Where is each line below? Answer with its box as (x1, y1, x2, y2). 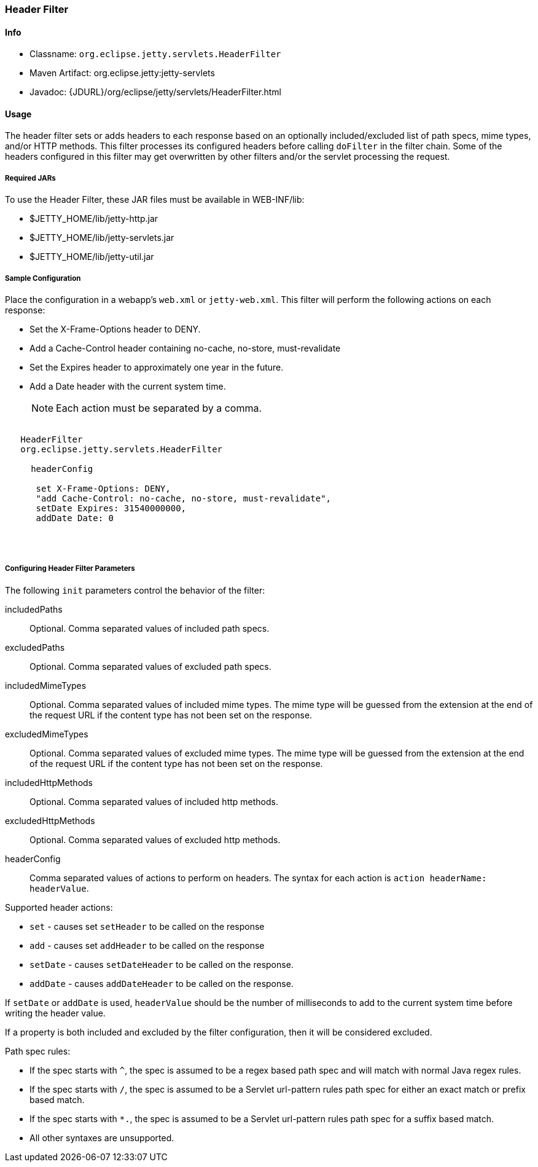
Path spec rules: (5, 1045, 71, 1056)
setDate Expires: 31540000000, (36, 503, 187, 513)
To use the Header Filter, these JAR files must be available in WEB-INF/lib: (5, 194, 305, 205)
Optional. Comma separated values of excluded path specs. (29, 661, 271, 672)
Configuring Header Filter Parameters (5, 564, 135, 573)
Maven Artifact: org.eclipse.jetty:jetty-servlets (29, 68, 215, 79)
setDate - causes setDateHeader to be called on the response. (29, 959, 294, 970)
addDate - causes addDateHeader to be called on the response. (29, 978, 294, 989)
